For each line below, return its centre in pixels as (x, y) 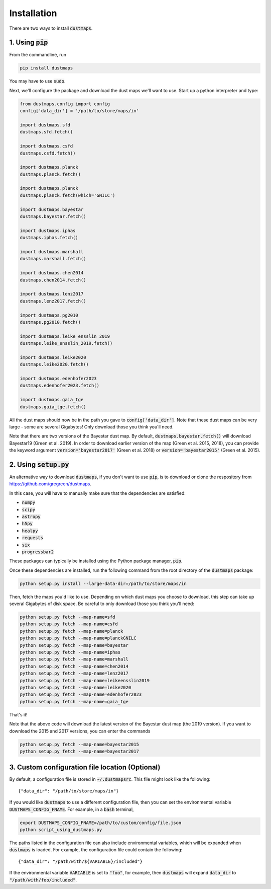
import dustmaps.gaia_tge (52, 400)
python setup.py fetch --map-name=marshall (74, 659)
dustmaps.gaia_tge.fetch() (53, 407)
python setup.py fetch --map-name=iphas (70, 652)
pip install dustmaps (46, 68)
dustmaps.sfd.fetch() (46, 132)
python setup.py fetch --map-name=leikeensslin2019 (85, 680)
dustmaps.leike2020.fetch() (54, 364)
